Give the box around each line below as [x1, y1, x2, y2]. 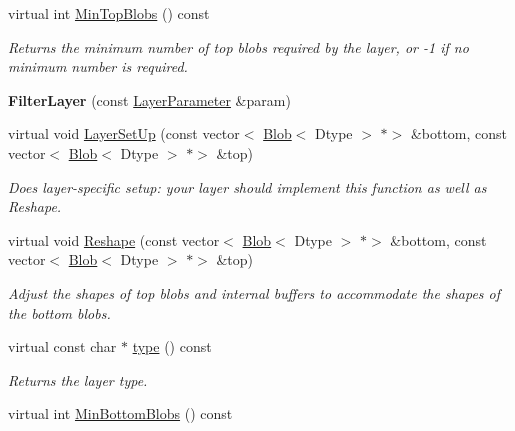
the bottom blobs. [8, 302, 111, 323]
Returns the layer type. [8, 369, 148, 390]
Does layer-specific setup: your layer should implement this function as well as [8, 176, 487, 197]
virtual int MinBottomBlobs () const [8, 403, 233, 424]
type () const [132, 336, 212, 357]
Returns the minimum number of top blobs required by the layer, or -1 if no [8, 36, 469, 57]
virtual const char [8, 336, 117, 357]
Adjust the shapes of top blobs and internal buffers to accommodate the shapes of [8, 282, 501, 303]
